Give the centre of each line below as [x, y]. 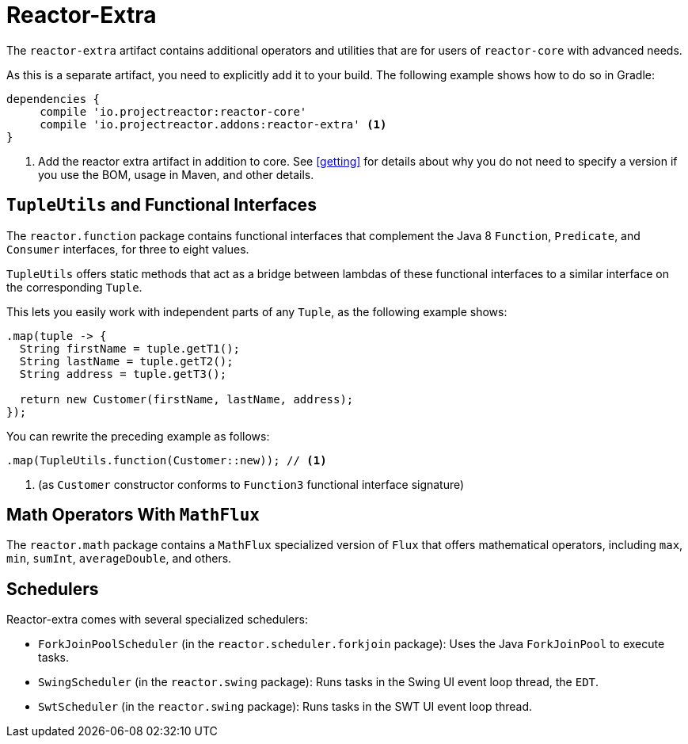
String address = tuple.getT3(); [123, 374]
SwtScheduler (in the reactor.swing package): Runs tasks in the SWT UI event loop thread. [285, 707]
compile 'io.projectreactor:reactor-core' [173, 111]
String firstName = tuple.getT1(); [130, 348]
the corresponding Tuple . [74, 287]
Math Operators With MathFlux [133, 515]
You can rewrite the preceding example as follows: [138, 436]
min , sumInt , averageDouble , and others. [119, 559]
